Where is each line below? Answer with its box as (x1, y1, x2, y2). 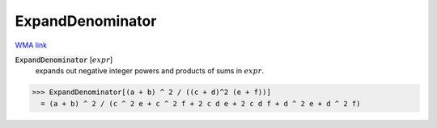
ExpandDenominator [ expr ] (15, 55, 113, 64)
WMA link (15, 40, 48, 50)
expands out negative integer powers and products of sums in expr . (35, 66, 265, 76)
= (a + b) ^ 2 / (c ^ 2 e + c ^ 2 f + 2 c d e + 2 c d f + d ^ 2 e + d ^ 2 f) (40, 99, 361, 108)
